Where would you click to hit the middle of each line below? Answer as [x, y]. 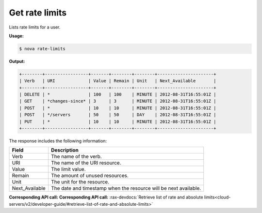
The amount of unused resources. [90, 176]
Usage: [16, 36]
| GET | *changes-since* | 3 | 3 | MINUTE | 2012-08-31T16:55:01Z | [118, 101]
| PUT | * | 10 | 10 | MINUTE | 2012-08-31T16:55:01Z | [118, 122]
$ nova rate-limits [42, 49]
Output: [17, 61]
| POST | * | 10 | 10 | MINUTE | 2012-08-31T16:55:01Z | [118, 108]
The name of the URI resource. [86, 163]
